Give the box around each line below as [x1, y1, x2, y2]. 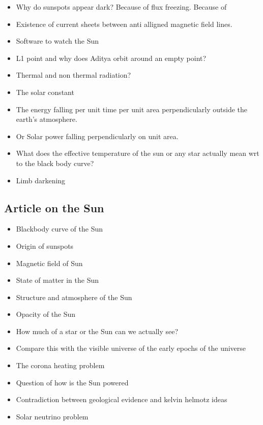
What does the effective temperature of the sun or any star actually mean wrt [16, 148, 259, 158]
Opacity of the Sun [16, 309, 76, 319]
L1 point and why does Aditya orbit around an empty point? [16, 52, 207, 63]
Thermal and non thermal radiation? [16, 70, 131, 80]
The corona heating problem [16, 360, 105, 371]
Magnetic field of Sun [16, 257, 83, 268]
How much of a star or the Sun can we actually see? [16, 325, 179, 336]
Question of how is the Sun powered [16, 377, 129, 387]
